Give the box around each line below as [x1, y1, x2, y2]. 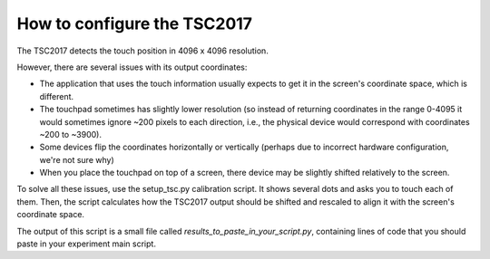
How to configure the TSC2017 [16, 14, 253, 34]
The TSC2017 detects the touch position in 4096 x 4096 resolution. [16, 45, 269, 56]
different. [39, 91, 74, 101]
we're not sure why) [39, 154, 114, 165]
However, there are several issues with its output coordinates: [16, 62, 248, 72]
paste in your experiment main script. [16, 238, 156, 249]
